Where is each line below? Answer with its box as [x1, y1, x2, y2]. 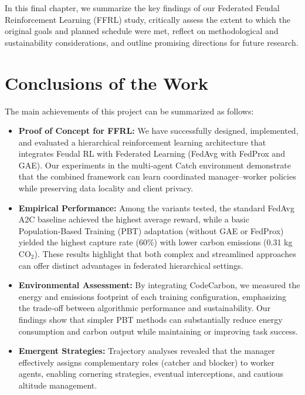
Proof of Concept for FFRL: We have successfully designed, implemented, [18, 124, 299, 137]
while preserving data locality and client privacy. [18, 182, 194, 194]
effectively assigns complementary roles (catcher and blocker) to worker [18, 356, 274, 368]
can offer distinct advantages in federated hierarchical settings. [18, 259, 243, 271]
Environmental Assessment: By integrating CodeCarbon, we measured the [18, 279, 300, 291]
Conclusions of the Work [5, 70, 208, 94]
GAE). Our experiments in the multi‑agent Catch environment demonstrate [18, 158, 291, 171]
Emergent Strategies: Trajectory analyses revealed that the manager [18, 345, 275, 357]
